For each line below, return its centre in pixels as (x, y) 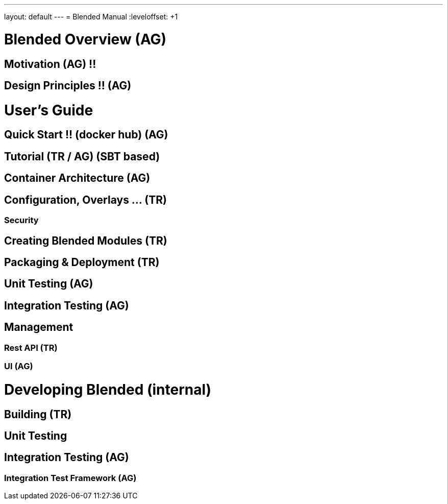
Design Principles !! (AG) (68, 85)
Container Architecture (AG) (77, 178)
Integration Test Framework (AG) (70, 478)
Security (21, 220)
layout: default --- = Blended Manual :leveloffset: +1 (91, 17)
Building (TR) (38, 414)
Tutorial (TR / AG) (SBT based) (82, 156)
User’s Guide (49, 110)
